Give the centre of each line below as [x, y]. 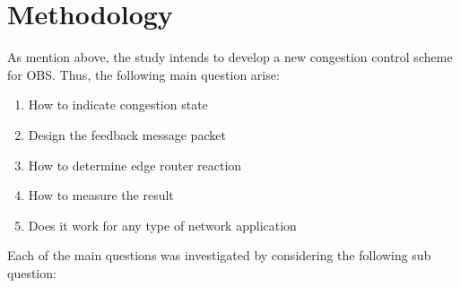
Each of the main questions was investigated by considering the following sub [219, 255]
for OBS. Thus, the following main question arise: [143, 74]
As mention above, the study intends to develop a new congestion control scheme [230, 57]
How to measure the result [101, 195]
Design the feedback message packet [127, 134]
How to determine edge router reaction [135, 165]
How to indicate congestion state [118, 105]
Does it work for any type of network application [162, 225]
